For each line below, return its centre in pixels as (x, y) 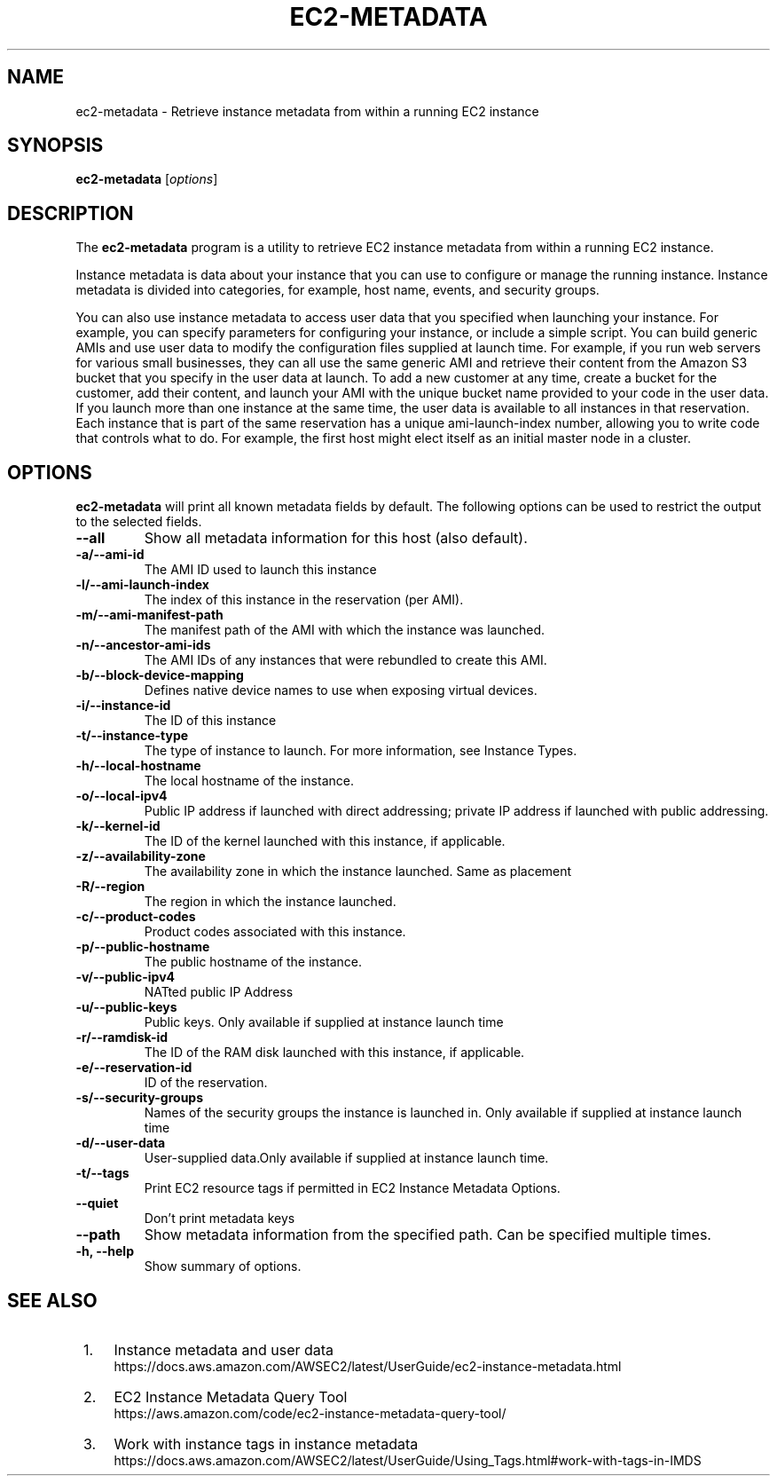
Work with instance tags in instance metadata (266, 1444)
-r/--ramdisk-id (122, 1037)
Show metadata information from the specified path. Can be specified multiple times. (428, 1235)
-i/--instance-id (123, 706)
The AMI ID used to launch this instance (260, 570)
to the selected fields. (139, 522)
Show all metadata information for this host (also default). (336, 538)
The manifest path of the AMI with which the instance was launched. (345, 630)
